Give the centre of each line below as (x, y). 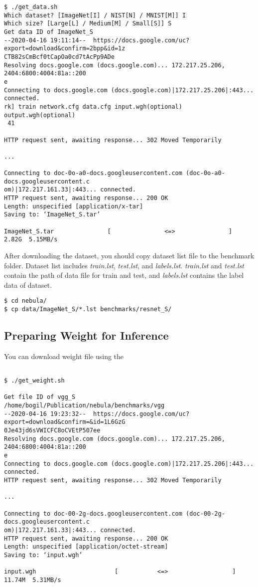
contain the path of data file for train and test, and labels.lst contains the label (124, 275)
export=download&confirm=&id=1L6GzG (65, 422)
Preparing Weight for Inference (86, 335)
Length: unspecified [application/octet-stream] (86, 547)
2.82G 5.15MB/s (31, 240)
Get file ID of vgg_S (40, 397)
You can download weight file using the (64, 356)
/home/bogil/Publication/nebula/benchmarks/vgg (84, 406)
